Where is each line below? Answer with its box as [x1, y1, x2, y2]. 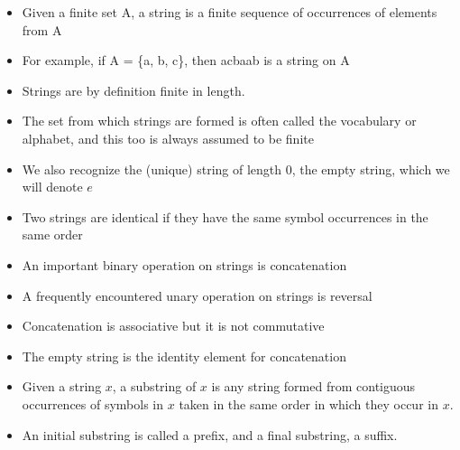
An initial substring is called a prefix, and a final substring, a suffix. [22, 425, 398, 444]
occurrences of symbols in [22, 394, 164, 413]
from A [22, 20, 62, 39]
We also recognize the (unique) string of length [22, 159, 282, 178]
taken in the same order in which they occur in [179, 394, 438, 413]
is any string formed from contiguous [211, 377, 416, 396]
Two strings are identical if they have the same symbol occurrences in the [22, 207, 428, 226]
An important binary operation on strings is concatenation [22, 255, 347, 274]
